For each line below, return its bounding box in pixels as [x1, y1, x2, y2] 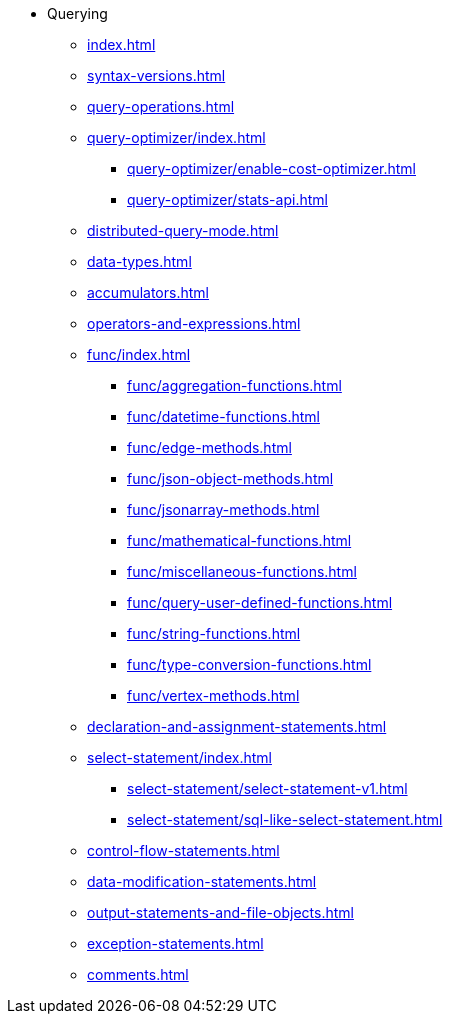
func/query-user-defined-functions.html [127, 594, 393, 611]
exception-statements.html [87, 935, 264, 952]
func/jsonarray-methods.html [127, 501, 320, 518]
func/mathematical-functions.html [127, 532, 352, 549]
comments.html [87, 966, 189, 983]
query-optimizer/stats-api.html [127, 191, 328, 208]
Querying [47, 5, 108, 22]
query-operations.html [87, 98, 235, 115]
